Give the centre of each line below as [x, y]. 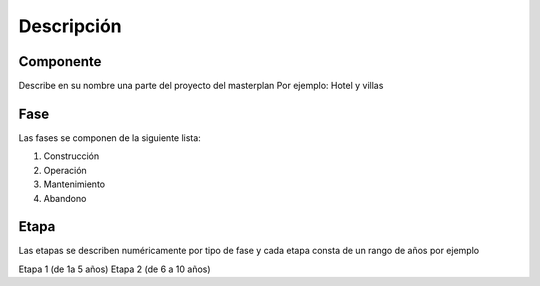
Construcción [71, 156]
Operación [65, 170]
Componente [60, 61]
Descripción [70, 26]
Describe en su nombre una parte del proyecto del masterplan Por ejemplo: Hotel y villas [201, 86]
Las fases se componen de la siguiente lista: [110, 137]
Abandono [65, 198]
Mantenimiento [74, 184]
